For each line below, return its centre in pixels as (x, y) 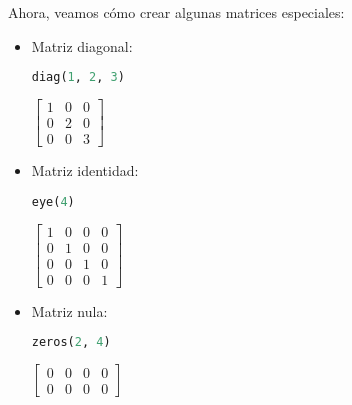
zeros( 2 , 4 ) (71, 342)
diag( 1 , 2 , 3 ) (78, 77)
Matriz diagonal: (82, 45)
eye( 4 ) (53, 201)
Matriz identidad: (85, 170)
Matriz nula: (69, 310)
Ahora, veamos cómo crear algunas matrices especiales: (176, 12)
